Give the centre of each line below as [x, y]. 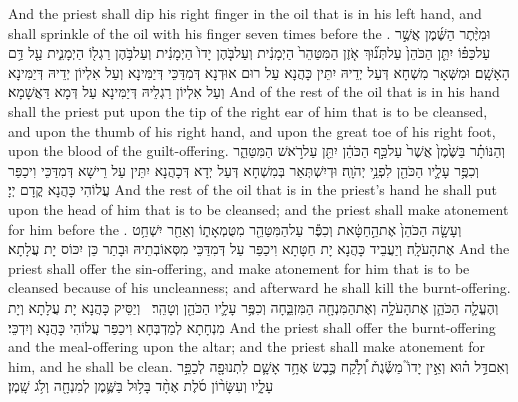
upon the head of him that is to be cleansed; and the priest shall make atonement [258, 208]
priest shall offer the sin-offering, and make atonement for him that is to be [239, 267]
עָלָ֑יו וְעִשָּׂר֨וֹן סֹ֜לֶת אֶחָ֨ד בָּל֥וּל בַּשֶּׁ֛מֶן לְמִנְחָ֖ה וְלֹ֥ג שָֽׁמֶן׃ [141, 385]
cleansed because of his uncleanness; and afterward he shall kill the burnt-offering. [259, 287]
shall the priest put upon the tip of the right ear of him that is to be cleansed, [248, 110]
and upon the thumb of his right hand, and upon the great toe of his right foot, [252, 130]
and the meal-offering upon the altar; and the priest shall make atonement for [247, 346]
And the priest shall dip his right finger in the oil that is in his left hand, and [245, 13]
